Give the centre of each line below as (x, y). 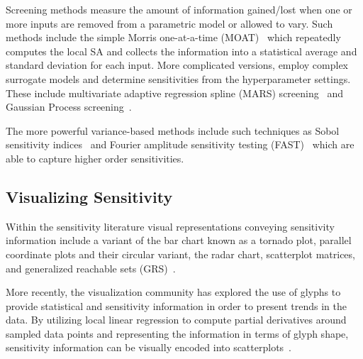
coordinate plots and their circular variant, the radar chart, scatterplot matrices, (180, 254)
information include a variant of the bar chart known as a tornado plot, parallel (179, 240)
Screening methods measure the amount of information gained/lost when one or (179, 9)
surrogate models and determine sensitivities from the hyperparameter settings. (178, 78)
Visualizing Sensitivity (89, 196)
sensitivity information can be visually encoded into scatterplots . (149, 347)
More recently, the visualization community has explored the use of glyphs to (173, 292)
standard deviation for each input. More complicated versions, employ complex (177, 65)
